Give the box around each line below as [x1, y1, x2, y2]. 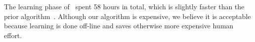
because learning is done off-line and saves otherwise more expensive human [4, 21, 234, 31]
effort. [4, 30, 22, 40]
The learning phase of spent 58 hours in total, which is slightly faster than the [4, 1, 245, 11]
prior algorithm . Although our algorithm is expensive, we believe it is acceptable [4, 11, 251, 21]
